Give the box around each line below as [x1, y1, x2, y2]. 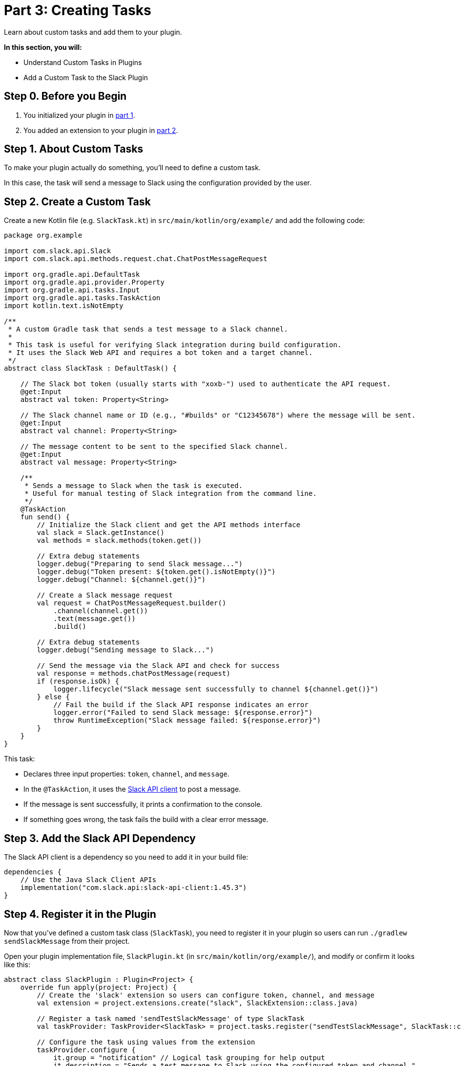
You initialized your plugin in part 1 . [23, 111, 135, 119]
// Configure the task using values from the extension [37, 1038, 255, 1046]
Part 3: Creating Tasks [4, 2, 151, 19]
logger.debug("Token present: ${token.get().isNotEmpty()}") [37, 568, 276, 576]
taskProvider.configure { [37, 1045, 136, 1054]
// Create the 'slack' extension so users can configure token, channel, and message [37, 991, 375, 999]
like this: [4, 960, 30, 969]
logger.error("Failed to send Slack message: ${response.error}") [53, 709, 313, 717]
